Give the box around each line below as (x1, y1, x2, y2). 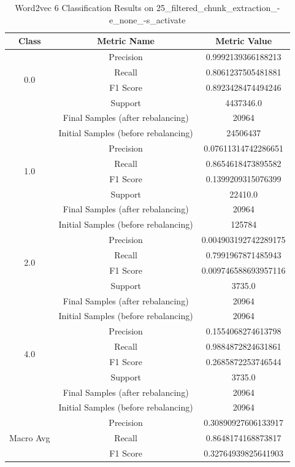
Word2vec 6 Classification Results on (15, 1, 154, 14)
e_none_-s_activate (109, 13, 186, 26)
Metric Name (97, 34, 155, 47)
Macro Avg (9, 431, 50, 444)
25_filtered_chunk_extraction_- (156, 1, 280, 14)
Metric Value (215, 34, 272, 47)
